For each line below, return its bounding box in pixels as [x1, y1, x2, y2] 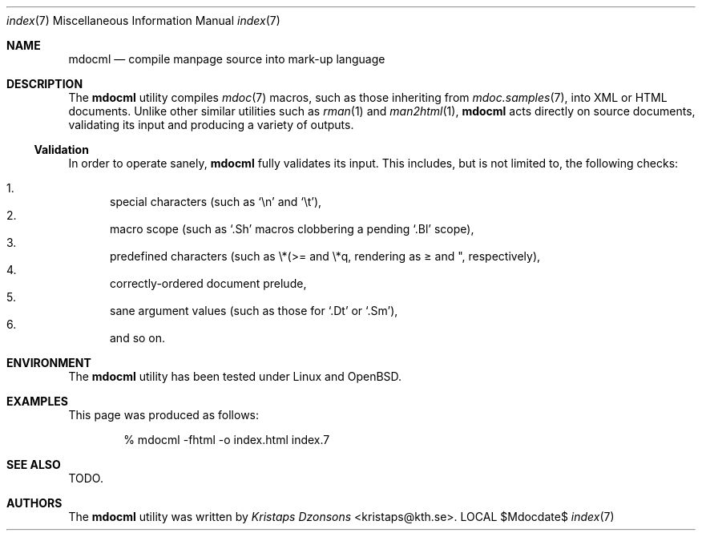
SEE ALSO [6, 458, 61, 471]
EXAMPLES [6, 394, 68, 408]
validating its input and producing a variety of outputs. [68, 118, 354, 131]
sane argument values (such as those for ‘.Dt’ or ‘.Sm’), [110, 304, 398, 317]
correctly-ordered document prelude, [110, 277, 307, 290]
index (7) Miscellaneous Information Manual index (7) [6, 14, 280, 27]
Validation [34, 143, 89, 156]
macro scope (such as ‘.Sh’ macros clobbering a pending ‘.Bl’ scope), [110, 222, 474, 236]
